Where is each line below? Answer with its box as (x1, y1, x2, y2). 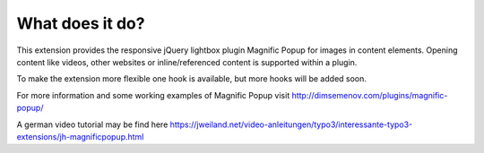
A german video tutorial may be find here (16, 119, 169, 130)
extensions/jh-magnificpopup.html (16, 131, 144, 142)
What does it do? (16, 13, 145, 33)
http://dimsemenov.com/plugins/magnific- (291, 89, 448, 100)
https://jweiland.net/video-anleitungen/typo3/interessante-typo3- (169, 119, 413, 130)
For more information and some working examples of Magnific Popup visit (16, 89, 290, 100)
